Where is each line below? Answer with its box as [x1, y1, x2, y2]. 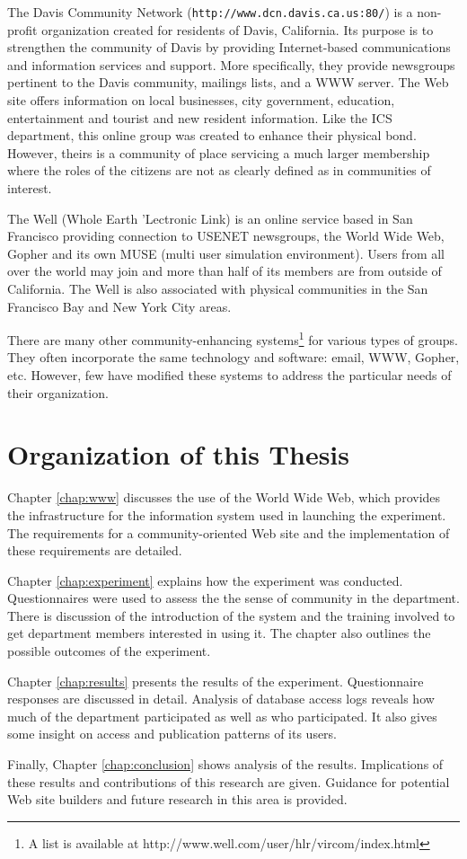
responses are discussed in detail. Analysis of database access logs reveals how [7, 689, 435, 708]
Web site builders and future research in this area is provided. [7, 790, 348, 809]
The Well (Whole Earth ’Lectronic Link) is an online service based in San [7, 208, 413, 227]
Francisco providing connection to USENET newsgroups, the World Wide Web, [7, 226, 445, 245]
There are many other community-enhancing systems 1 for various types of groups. [7, 328, 458, 349]
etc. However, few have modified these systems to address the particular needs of [7, 366, 452, 384]
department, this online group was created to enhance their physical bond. [7, 126, 417, 145]
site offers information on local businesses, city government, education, [7, 91, 395, 110]
